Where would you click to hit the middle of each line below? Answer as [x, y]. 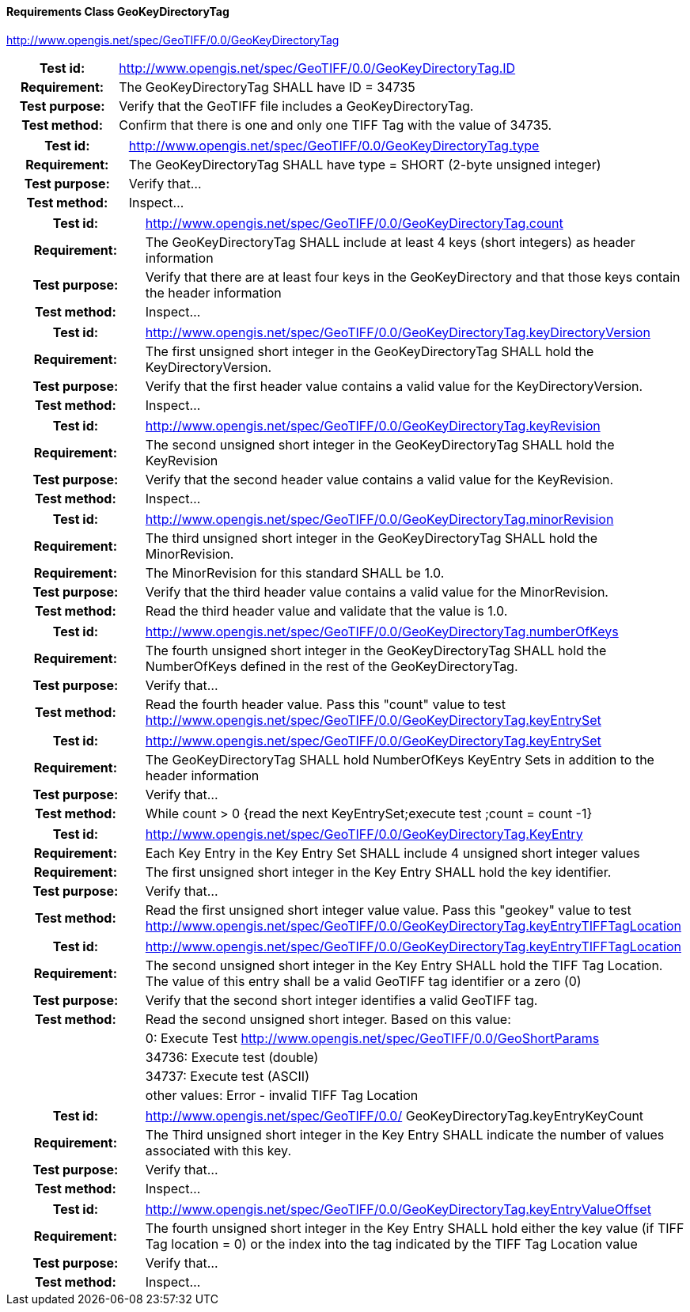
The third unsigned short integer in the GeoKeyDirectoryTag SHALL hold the [372, 538]
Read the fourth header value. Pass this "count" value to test [325, 704]
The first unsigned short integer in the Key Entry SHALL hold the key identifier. [378, 872]
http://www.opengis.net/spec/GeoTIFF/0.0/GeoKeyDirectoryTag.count [354, 223]
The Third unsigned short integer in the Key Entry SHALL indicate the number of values [405, 1134]
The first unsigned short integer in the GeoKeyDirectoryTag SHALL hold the [370, 351]
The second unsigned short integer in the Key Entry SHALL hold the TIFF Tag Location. [404, 965]
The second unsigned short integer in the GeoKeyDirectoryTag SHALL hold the [380, 444]
